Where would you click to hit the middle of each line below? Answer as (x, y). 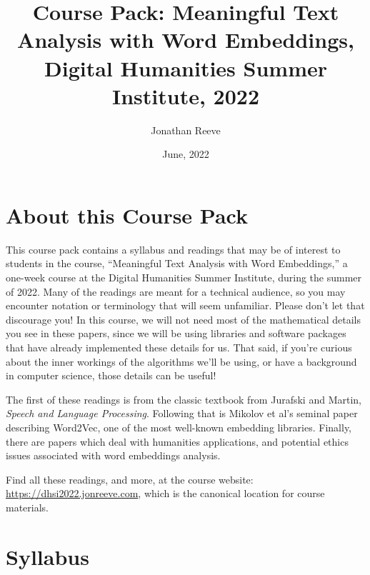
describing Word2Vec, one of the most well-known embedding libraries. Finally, (179, 427)
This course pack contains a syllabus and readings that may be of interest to (173, 249)
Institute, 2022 (186, 95)
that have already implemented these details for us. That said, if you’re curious (179, 347)
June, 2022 (186, 154)
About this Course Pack (127, 215)
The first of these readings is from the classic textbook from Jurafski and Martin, (184, 399)
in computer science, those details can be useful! (111, 375)
